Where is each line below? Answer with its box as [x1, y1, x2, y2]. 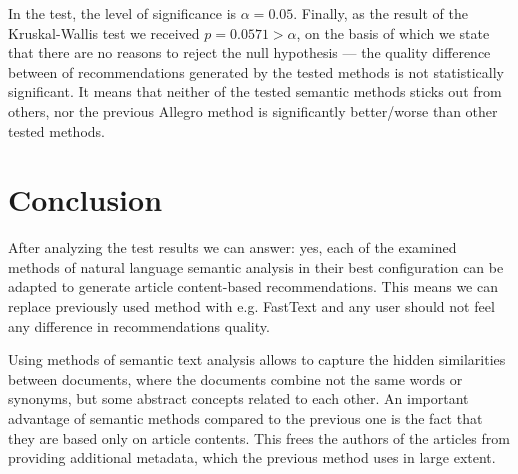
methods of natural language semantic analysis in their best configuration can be [8, 256, 504, 277]
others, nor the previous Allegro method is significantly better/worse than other [8, 100, 498, 121]
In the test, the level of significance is [8, 3, 237, 23]
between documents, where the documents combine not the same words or [8, 368, 463, 389]
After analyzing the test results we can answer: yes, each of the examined [8, 237, 457, 258]
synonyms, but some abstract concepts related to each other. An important [8, 388, 469, 409]
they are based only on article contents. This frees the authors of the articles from [8, 427, 510, 448]
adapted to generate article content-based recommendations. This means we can [8, 276, 498, 297]
